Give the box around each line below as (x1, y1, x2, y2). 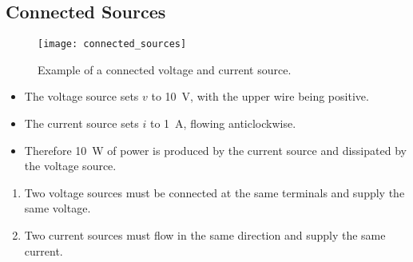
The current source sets (24, 115, 139, 132)
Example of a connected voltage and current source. (38, 61, 292, 77)
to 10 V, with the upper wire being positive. (151, 88, 369, 105)
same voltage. (24, 200, 91, 216)
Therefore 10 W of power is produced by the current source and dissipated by (24, 141, 407, 158)
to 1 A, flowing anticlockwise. (150, 115, 296, 132)
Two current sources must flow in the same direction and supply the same (24, 227, 386, 244)
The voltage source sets (24, 88, 139, 105)
